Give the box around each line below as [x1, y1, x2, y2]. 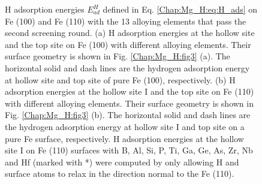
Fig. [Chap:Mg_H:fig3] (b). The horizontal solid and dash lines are [5, 108, 251, 121]
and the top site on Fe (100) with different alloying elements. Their [5, 38, 251, 50]
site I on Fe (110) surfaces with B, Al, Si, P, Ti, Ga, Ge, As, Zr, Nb [5, 144, 253, 156]
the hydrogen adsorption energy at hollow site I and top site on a [5, 120, 245, 132]
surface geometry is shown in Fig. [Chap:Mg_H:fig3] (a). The [5, 50, 230, 62]
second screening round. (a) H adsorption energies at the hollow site [5, 26, 255, 39]
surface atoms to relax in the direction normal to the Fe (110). [5, 167, 234, 180]
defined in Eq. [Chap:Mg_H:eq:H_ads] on [103, 3, 257, 15]
